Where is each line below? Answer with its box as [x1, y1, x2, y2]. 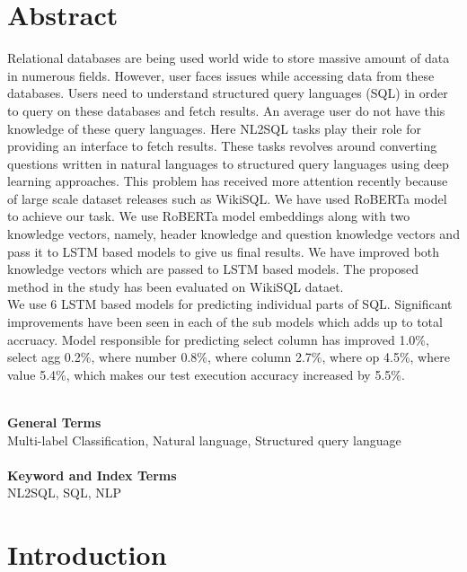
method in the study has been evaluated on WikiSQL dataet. [7, 277, 344, 295]
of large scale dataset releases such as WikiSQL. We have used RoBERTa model [7, 189, 447, 207]
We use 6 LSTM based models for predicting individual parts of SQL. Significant [7, 295, 453, 313]
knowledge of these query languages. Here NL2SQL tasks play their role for [7, 119, 421, 137]
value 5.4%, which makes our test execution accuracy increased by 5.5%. [7, 365, 405, 383]
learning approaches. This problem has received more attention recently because [7, 172, 448, 190]
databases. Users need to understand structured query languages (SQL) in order [7, 84, 448, 102]
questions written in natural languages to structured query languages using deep [7, 154, 449, 172]
